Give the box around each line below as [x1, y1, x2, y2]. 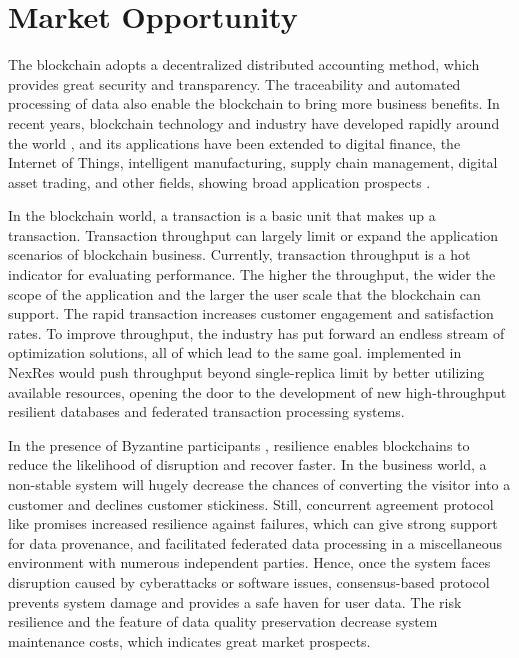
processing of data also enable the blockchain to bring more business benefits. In [8, 93, 500, 114]
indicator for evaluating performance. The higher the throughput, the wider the [8, 264, 496, 285]
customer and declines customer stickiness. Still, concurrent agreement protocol [8, 493, 494, 514]
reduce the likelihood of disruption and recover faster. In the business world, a [8, 454, 487, 475]
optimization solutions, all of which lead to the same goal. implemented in [8, 342, 462, 363]
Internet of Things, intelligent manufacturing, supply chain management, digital [8, 152, 498, 173]
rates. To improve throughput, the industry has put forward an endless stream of [8, 322, 505, 343]
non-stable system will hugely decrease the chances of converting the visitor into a [8, 474, 511, 494]
